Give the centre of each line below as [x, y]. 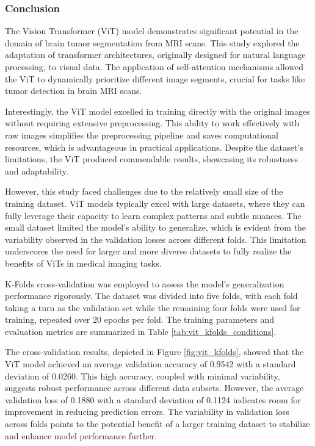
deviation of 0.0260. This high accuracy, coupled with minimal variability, [143, 376]
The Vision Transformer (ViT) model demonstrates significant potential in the [152, 31]
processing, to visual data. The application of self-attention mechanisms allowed [154, 67]
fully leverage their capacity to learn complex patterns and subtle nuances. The [153, 215]
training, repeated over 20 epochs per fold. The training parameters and [140, 319]
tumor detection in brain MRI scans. [74, 91]
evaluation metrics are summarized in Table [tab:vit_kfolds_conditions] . [141, 331]
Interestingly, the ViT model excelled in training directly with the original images [157, 111]
